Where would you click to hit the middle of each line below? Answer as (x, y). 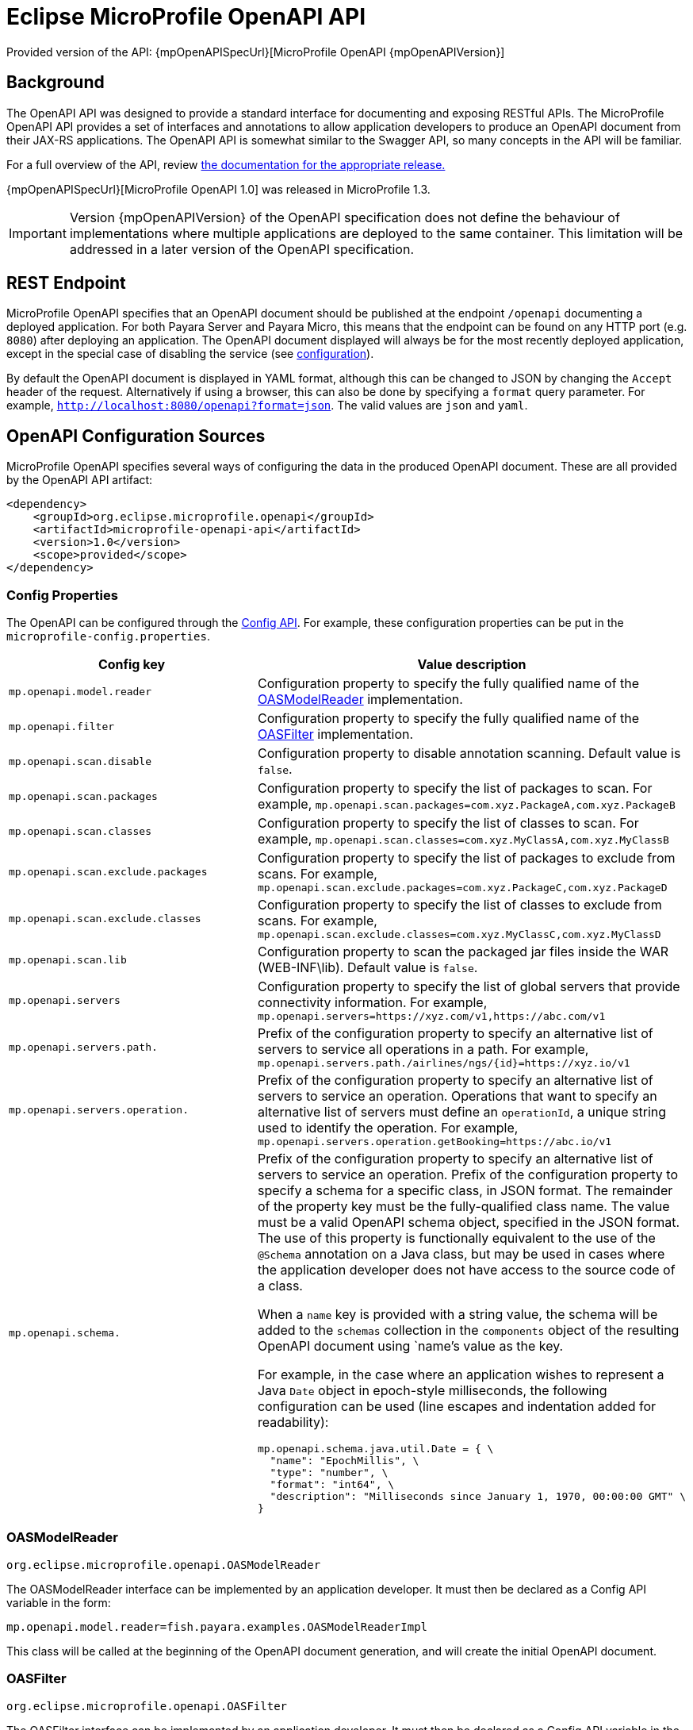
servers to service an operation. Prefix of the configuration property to (468, 1175)
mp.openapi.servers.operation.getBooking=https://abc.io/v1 (435, 1142)
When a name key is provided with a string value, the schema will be (458, 1315)
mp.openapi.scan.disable (80, 761)
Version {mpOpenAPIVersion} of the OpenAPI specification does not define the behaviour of (345, 217)
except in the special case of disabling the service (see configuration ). (190, 354)
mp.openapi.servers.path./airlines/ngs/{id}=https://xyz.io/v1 (444, 1063)
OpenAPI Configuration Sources (136, 436)
